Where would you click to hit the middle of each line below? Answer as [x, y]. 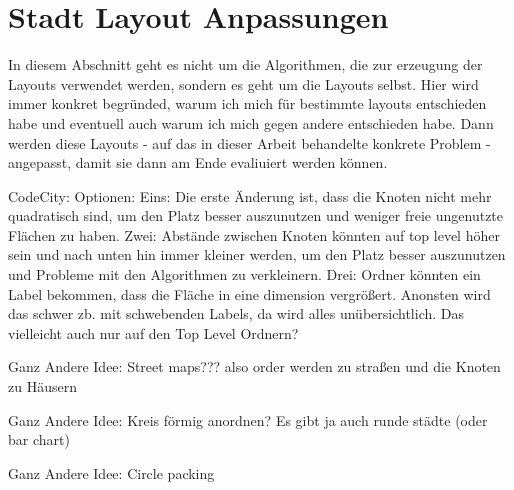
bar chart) [39, 439]
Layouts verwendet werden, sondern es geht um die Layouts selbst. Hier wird [243, 83]
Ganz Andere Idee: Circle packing [111, 472]
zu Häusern [42, 386]
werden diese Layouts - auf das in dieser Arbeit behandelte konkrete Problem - [249, 142]
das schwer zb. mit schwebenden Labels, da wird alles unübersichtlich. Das [236, 313]
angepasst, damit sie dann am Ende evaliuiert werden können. [198, 162]
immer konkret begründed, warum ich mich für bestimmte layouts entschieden [247, 103]
